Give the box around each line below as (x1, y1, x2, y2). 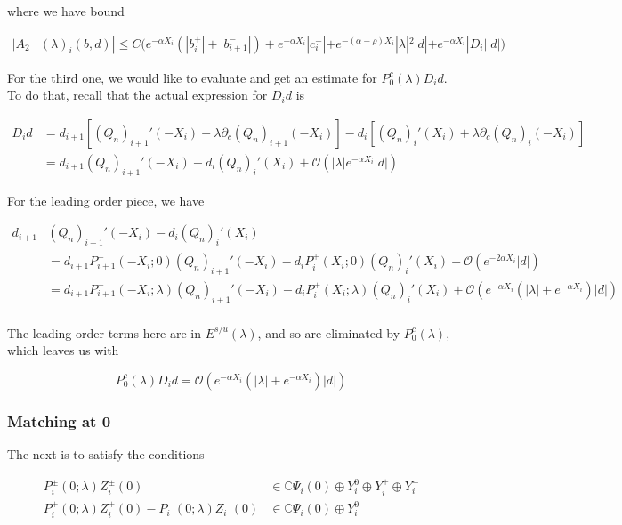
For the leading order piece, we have (7, 190, 205, 209)
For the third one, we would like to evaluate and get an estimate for (7, 68, 377, 86)
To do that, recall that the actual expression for (7, 85, 268, 104)
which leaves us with (7, 341, 119, 359)
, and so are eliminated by (257, 323, 400, 342)
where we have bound (7, 2, 125, 20)
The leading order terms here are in (7, 323, 202, 342)
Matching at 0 (7, 409, 111, 432)
